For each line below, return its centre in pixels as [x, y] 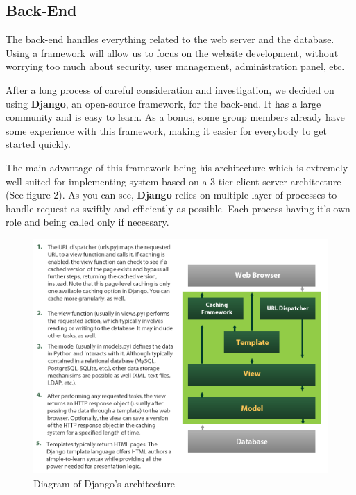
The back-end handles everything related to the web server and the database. [170, 39]
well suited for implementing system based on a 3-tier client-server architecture [173, 181]
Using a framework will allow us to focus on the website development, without [172, 52]
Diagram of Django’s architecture [104, 484]
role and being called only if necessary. [87, 222]
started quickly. [38, 144]
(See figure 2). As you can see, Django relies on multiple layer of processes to [171, 195]
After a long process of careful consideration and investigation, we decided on [170, 89]
